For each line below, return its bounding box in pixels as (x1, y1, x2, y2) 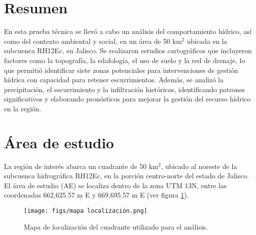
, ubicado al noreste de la (161, 161, 237, 171)
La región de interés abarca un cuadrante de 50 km (4, 161, 158, 171)
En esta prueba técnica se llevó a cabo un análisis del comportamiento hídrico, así (4, 26, 252, 36)
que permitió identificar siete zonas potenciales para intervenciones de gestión (4, 65, 238, 75)
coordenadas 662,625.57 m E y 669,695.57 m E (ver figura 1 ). (4, 190, 189, 200)
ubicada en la (186, 35, 227, 46)
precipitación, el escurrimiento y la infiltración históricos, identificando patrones (4, 84, 245, 94)
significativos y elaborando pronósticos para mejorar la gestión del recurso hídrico (4, 94, 251, 104)
